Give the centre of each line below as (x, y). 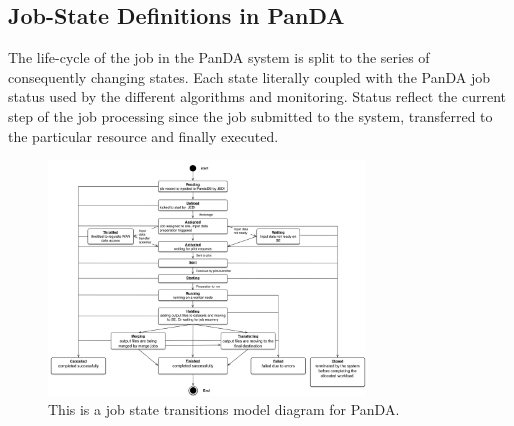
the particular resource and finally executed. (143, 135)
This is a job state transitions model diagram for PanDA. (224, 409)
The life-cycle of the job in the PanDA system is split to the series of (219, 57)
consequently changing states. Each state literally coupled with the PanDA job (249, 76)
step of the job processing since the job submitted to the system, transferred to (250, 115)
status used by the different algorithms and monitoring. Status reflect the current (257, 96)
